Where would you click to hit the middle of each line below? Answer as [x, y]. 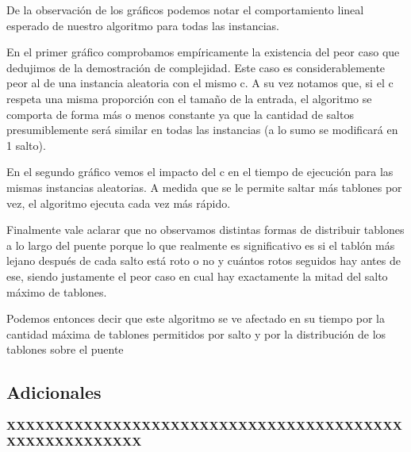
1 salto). [26, 145]
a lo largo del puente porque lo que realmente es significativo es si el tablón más [201, 245]
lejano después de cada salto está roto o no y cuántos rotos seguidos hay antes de [204, 260]
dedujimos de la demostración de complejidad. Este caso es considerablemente [196, 67]
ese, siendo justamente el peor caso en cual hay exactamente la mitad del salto [197, 276]
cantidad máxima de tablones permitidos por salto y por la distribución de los [196, 333]
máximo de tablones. [57, 291]
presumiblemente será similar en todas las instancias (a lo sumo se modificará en [202, 130]
